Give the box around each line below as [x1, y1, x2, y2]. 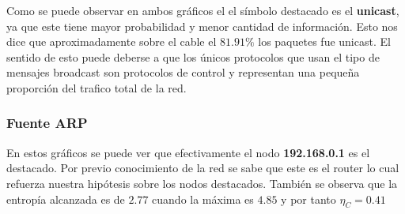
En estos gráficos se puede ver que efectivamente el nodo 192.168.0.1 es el [6, 144, 370, 160]
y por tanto [281, 190, 336, 207]
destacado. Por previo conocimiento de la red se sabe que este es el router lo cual [6, 160, 399, 176]
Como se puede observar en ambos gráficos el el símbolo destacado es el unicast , [6, 2, 399, 18]
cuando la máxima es [152, 190, 254, 207]
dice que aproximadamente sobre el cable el [6, 33, 217, 50]
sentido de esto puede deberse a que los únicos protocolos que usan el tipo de [6, 48, 380, 65]
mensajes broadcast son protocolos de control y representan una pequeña [6, 64, 360, 81]
